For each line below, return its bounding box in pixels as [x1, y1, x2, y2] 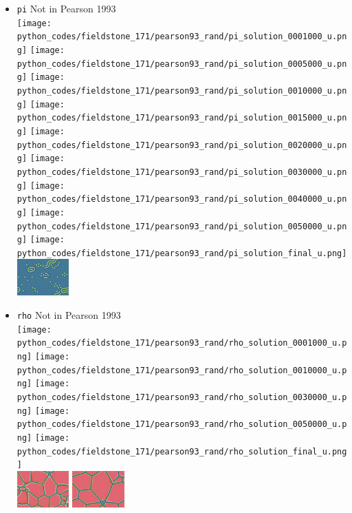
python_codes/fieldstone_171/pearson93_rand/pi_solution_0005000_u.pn [16, 59, 347, 69]
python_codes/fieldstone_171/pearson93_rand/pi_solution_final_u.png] [16, 248, 347, 258]
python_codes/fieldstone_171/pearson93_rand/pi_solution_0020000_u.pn [16, 140, 347, 150]
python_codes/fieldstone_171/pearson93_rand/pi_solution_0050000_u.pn [16, 221, 347, 231]
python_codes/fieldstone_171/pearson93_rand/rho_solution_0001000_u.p [16, 338, 347, 348]
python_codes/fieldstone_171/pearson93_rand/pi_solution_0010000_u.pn [16, 85, 347, 96]
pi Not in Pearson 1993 [16, 1, 116, 15]
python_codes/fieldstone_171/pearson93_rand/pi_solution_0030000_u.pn [16, 167, 347, 177]
